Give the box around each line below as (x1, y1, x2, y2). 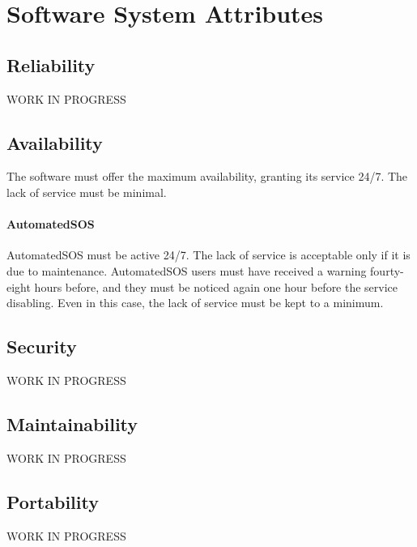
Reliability (6, 52, 96, 77)
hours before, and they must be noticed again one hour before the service (34, 278, 398, 295)
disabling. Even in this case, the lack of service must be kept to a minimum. (6, 294, 384, 311)
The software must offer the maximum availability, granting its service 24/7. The (6, 168, 408, 185)
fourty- (370, 262, 404, 279)
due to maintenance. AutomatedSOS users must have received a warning (6, 262, 367, 279)
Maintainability (6, 411, 138, 436)
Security (6, 334, 77, 359)
